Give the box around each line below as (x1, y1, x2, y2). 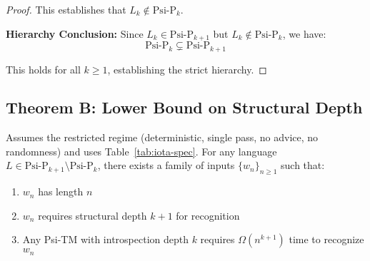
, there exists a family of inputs (97, 158, 235, 173)
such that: (281, 158, 325, 173)
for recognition (176, 208, 240, 222)
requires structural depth (38, 208, 147, 222)
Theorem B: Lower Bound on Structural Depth (6, 96, 363, 118)
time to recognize (289, 232, 364, 247)
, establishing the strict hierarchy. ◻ (107, 61, 267, 76)
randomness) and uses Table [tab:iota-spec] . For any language (6, 143, 277, 158)
